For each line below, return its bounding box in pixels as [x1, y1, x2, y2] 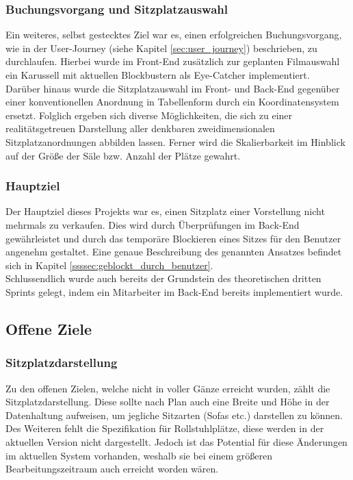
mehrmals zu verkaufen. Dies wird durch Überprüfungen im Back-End [5, 217, 300, 231]
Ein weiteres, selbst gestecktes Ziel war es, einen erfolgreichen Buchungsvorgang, [5, 27, 342, 42]
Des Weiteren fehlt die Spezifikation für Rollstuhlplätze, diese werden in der [5, 421, 324, 435]
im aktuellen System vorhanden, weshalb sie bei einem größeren [5, 448, 272, 462]
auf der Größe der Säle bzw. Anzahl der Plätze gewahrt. [5, 148, 241, 162]
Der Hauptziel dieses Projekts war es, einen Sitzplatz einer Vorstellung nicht [5, 204, 325, 218]
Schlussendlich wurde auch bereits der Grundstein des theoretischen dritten [5, 271, 322, 286]
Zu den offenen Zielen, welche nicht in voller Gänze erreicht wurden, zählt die [5, 381, 330, 395]
